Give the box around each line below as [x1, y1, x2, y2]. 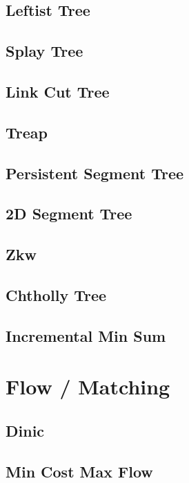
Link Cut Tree [6, 80, 110, 102]
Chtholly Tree [6, 284, 107, 305]
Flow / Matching [6, 372, 170, 401]
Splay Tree [6, 40, 83, 62]
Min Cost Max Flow [6, 460, 153, 482]
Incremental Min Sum [6, 325, 166, 346]
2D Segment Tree [6, 203, 132, 224]
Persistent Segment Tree [6, 162, 184, 183]
